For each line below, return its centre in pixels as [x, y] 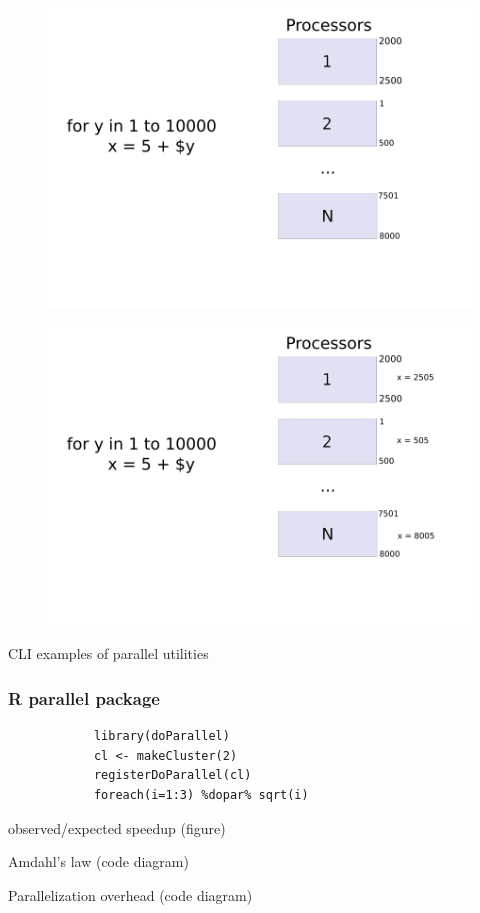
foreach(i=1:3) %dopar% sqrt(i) [201, 795]
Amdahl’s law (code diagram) [98, 861]
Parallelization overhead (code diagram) [130, 894]
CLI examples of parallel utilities [108, 653]
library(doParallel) [161, 736]
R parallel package [84, 697]
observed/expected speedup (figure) [117, 827]
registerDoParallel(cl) [172, 775]
